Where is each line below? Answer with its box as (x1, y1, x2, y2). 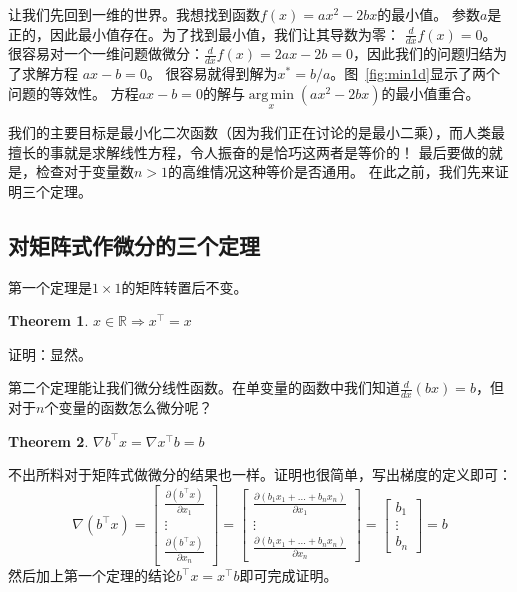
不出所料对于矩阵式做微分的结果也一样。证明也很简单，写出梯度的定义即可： (8, 464, 512, 485)
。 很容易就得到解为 (146, 63, 278, 84)
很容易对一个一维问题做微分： (8, 43, 204, 64)
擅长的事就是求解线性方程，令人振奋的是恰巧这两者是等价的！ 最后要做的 (8, 141, 489, 162)
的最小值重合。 (381, 82, 480, 103)
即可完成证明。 (239, 565, 338, 586)
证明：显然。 (8, 343, 92, 364)
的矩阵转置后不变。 (121, 276, 248, 297)
